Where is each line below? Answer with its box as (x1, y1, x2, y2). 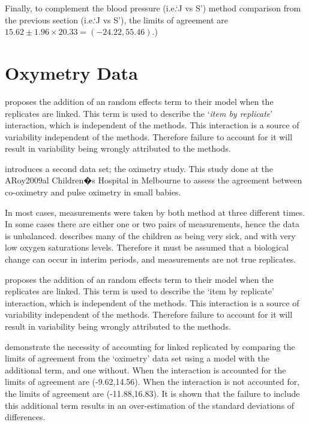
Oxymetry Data (5, 60, 138, 85)
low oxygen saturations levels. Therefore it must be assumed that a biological (5, 241, 289, 254)
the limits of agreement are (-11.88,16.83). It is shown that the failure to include (5, 387, 300, 399)
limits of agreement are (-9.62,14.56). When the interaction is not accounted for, (5, 375, 300, 388)
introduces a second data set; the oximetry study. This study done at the (5, 162, 273, 174)
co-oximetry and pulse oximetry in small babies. (5, 186, 181, 198)
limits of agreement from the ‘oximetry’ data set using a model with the (5, 352, 269, 364)
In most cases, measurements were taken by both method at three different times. (5, 206, 305, 218)
